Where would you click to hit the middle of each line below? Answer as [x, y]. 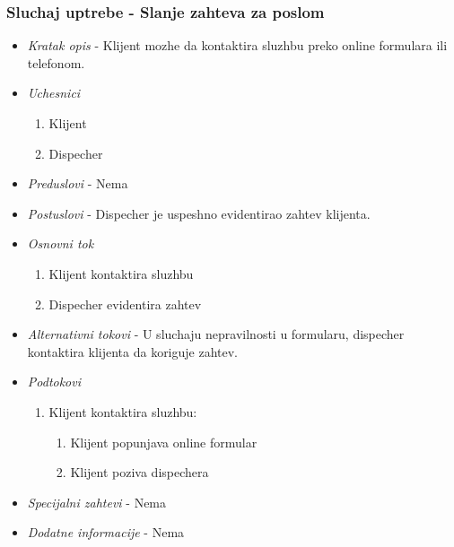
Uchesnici [54, 93]
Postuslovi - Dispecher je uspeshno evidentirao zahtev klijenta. [199, 213]
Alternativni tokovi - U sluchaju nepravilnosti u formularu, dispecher [216, 334]
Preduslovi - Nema [78, 183]
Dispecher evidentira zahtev [125, 304]
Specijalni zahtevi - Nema [97, 502]
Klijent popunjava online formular [164, 442]
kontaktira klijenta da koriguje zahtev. [133, 351]
